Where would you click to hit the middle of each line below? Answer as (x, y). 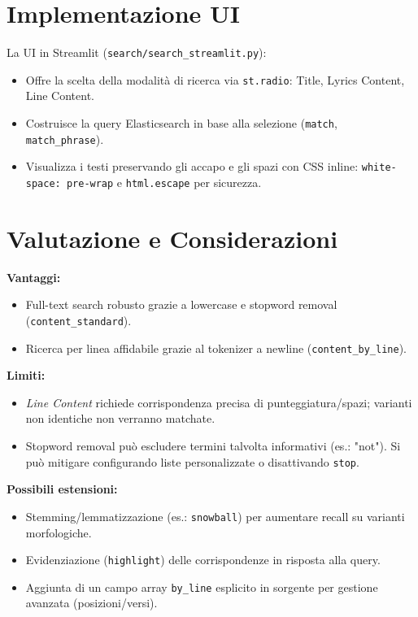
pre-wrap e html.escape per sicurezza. (164, 182)
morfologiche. (59, 532)
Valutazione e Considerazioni (172, 238)
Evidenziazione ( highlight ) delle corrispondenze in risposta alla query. (203, 560)
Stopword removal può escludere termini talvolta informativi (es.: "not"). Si (213, 446)
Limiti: (26, 375)
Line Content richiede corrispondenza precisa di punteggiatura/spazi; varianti (219, 402)
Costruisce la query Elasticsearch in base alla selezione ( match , (181, 123)
